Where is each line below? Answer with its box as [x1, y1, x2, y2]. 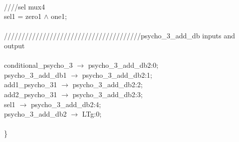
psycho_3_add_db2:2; [72, 79, 143, 90]
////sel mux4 [4, 1, 45, 11]
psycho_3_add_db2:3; [72, 89, 143, 99]
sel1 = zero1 [4, 11, 42, 21]
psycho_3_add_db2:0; [88, 60, 158, 70]
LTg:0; [82, 109, 102, 119]
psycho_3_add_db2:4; [31, 99, 101, 109]
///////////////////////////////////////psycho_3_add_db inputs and [4, 30, 235, 41]
